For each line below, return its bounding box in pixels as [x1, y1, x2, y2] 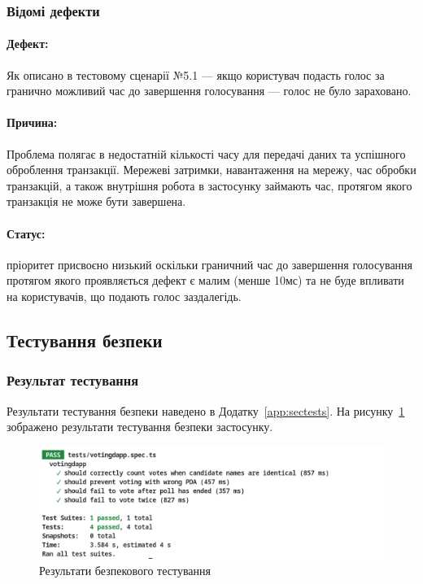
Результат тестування [7, 370, 139, 390]
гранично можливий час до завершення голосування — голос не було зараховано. [7, 82, 412, 99]
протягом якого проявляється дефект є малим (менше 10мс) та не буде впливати [7, 272, 404, 289]
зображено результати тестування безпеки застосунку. [7, 418, 273, 435]
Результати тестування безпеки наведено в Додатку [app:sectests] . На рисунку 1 [7, 402, 405, 419]
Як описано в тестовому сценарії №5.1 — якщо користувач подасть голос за [7, 66, 385, 83]
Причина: [7, 114, 58, 131]
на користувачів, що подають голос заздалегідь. [7, 287, 242, 304]
